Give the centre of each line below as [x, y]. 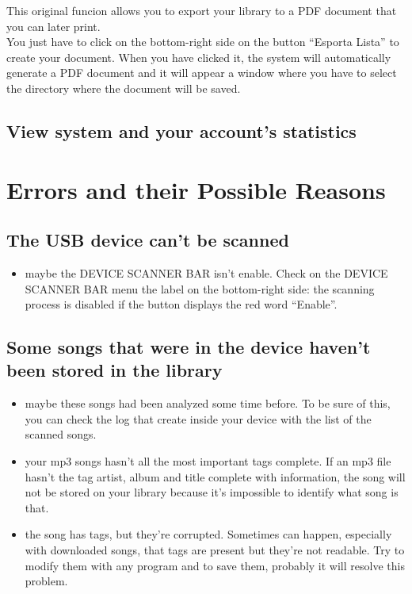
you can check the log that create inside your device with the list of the [198, 418]
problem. [46, 581]
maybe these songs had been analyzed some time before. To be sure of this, [208, 403]
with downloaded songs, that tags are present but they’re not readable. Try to [215, 550]
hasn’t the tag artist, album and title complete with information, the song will [215, 476]
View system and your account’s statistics [181, 130]
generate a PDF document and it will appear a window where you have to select [202, 73]
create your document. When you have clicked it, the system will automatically [199, 57]
